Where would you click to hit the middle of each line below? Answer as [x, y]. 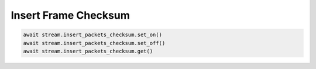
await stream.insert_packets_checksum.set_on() [92, 35]
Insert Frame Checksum [70, 15]
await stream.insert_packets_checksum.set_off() [94, 43]
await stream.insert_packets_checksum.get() [88, 51]
